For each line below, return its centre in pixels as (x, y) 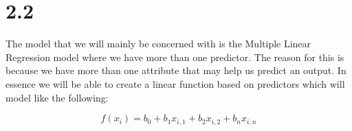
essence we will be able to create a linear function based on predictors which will (175, 83)
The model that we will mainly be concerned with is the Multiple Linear (158, 44)
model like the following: (57, 97)
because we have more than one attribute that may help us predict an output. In (176, 70)
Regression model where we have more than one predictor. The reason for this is (175, 57)
